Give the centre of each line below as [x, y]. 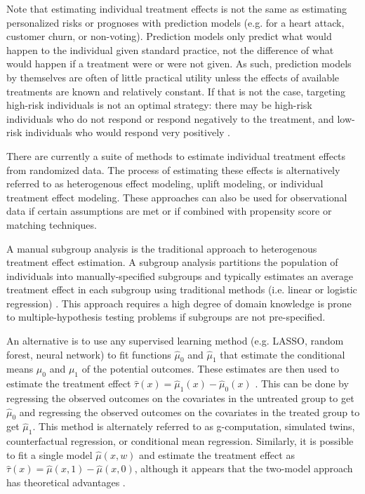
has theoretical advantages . [66, 482]
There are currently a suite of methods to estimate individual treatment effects [176, 155]
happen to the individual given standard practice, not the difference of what [170, 49]
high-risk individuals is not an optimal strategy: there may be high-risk [159, 105]
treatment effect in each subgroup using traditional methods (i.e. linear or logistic [182, 289]
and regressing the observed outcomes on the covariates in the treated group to [190, 412]
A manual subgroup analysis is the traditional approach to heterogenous [162, 248]
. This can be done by [302, 383]
